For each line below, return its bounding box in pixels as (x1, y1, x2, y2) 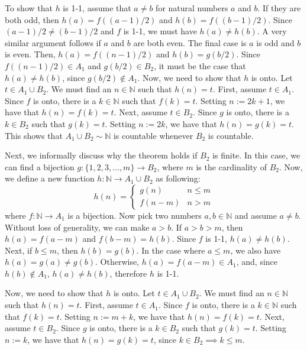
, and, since (236, 255, 278, 268)
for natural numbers (156, 2, 228, 14)
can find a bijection (5, 160, 75, 173)
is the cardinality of (196, 160, 267, 173)
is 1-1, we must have (123, 25, 197, 37)
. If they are (257, 2, 301, 14)
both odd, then (5, 13, 59, 25)
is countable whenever (113, 129, 193, 141)
